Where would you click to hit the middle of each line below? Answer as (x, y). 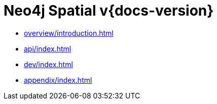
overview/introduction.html (69, 33)
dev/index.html (48, 64)
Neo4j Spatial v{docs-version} (109, 11)
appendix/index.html (58, 80)
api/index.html (48, 48)
